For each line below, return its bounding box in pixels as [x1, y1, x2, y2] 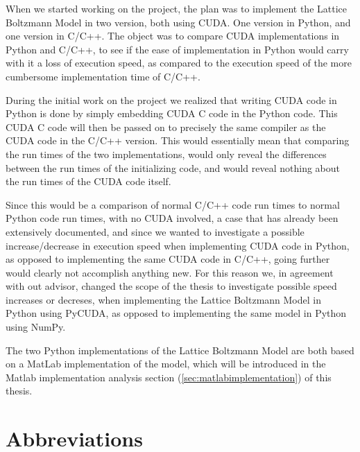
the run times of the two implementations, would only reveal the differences [6, 146, 327, 161]
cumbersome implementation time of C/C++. [6, 69, 200, 83]
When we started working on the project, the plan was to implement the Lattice [6, 1, 347, 15]
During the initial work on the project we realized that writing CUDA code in [6, 92, 337, 107]
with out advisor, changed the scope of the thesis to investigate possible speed [6, 279, 337, 293]
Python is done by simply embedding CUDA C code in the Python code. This [6, 106, 338, 121]
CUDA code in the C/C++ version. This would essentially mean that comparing [6, 133, 350, 148]
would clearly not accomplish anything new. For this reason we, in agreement [6, 265, 334, 279]
